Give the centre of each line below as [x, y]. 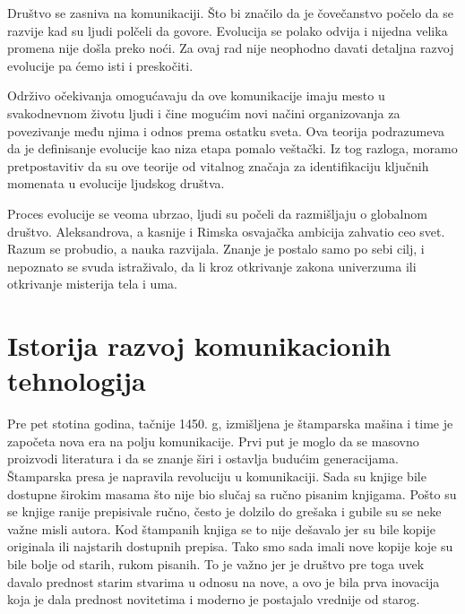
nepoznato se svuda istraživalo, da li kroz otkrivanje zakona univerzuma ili [212, 266]
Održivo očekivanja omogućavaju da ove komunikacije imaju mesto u [196, 95]
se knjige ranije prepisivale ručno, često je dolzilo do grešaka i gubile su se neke [224, 511]
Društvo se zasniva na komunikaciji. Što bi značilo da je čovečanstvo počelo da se [230, 13]
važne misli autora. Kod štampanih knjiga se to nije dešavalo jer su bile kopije [222, 528]
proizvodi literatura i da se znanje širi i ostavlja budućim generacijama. [203, 458]
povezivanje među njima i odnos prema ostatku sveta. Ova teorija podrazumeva [226, 130]
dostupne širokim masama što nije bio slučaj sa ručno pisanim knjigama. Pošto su [232, 493]
